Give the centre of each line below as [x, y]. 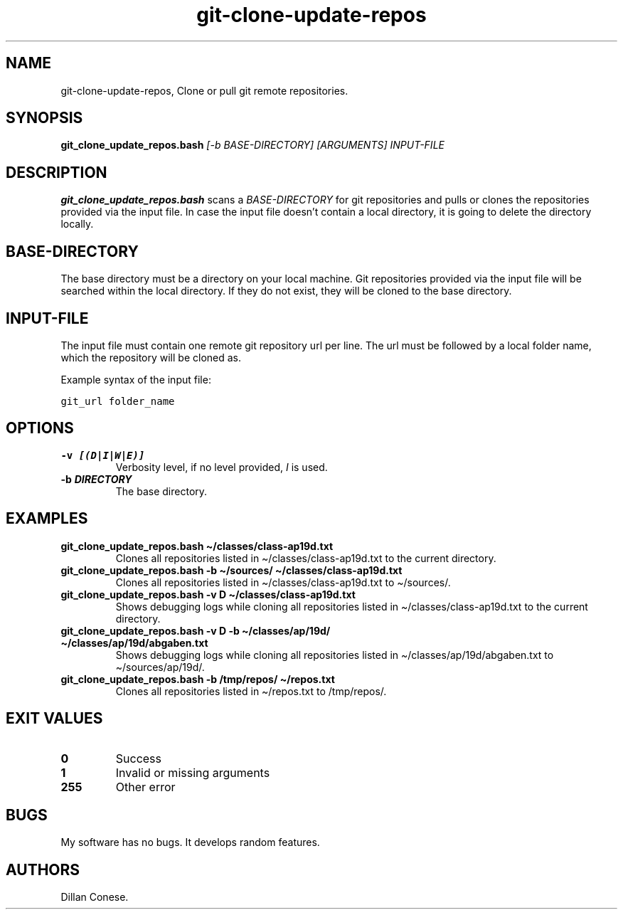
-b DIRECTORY [96, 479]
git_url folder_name [118, 401]
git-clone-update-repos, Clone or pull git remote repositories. [204, 90]
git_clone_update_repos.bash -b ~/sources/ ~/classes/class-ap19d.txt [231, 570]
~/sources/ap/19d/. [160, 667]
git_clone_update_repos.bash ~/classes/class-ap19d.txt [197, 546]
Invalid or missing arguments [193, 772]
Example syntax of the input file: [136, 379]
